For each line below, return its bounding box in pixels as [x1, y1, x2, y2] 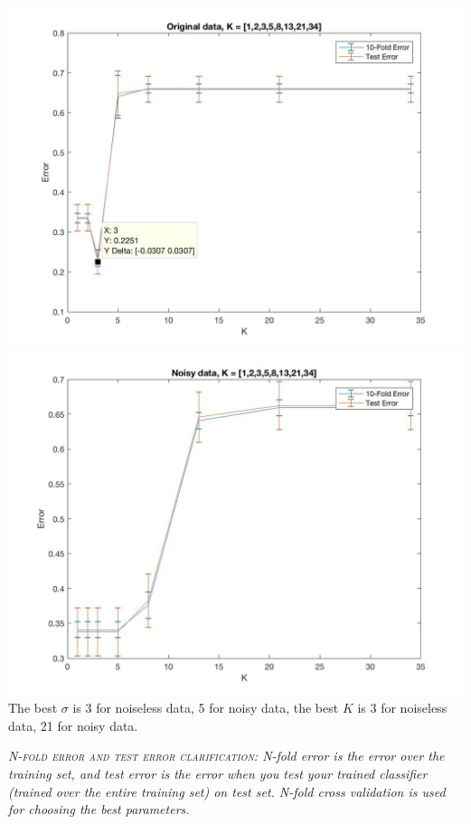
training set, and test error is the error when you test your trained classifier [8, 763, 428, 782]
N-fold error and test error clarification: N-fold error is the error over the [8, 746, 445, 765]
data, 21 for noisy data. [8, 715, 138, 734]
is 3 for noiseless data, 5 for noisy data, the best [72, 698, 339, 717]
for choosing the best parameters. [8, 800, 190, 819]
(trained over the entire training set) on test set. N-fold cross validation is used [8, 781, 446, 800]
